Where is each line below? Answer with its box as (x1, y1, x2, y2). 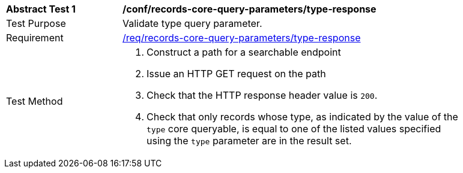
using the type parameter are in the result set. (147, 135, 352, 147)
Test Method (6, 95, 63, 107)
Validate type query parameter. (123, 17, 262, 29)
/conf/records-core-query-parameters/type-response (123, 3, 377, 15)
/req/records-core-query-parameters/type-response (123, 32, 361, 44)
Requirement (6, 32, 64, 44)
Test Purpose (6, 17, 66, 29)
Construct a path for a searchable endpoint (147, 46, 341, 58)
